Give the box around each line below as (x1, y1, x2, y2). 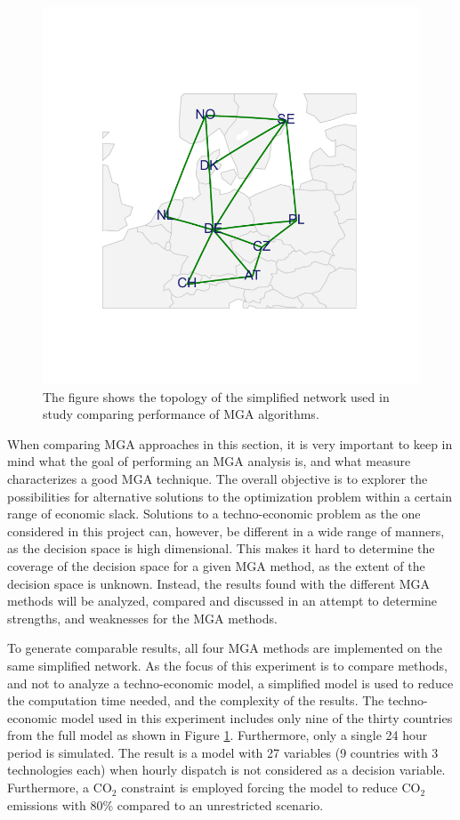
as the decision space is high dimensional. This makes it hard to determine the (7, 539, 435, 558)
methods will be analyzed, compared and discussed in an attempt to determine (7, 591, 437, 610)
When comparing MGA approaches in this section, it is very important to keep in (7, 434, 453, 453)
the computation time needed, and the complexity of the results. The (7, 691, 384, 710)
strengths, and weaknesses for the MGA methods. (7, 608, 278, 627)
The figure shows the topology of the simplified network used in (43, 387, 390, 406)
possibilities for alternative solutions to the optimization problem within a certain (7, 486, 452, 505)
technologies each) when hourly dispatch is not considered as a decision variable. (7, 760, 446, 779)
